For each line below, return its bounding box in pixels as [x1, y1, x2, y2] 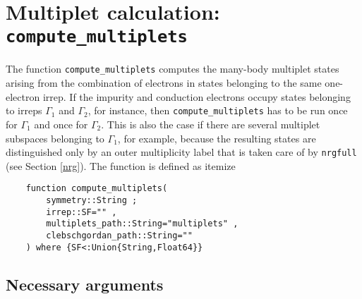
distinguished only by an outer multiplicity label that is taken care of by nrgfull [6, 145, 357, 159]
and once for [34, 116, 88, 131]
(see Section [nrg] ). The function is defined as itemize [6, 158, 236, 173]
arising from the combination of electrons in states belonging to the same [6, 75, 322, 90]
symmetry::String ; [46, 195, 138, 206]
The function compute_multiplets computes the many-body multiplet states [6, 61, 339, 76]
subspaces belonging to [6, 130, 104, 145]
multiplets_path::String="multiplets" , [46, 219, 239, 229]
